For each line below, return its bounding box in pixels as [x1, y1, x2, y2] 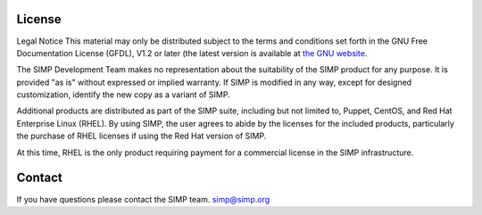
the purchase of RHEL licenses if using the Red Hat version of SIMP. [16, 130, 267, 142]
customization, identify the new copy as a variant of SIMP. [16, 89, 231, 100]
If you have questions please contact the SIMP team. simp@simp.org [16, 194, 270, 204]
